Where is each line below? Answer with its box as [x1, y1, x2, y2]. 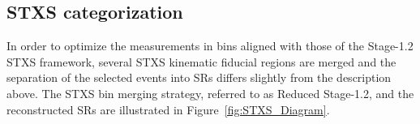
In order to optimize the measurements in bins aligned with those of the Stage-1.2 [6, 37, 414, 54]
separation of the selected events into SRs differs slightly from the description [6, 69, 392, 86]
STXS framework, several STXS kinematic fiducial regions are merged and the [6, 53, 396, 70]
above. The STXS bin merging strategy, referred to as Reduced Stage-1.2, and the [6, 84, 414, 101]
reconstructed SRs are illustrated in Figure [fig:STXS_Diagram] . [6, 100, 330, 118]
